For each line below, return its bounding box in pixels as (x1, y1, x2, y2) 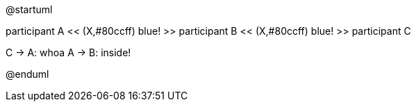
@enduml (6, 68, 49, 80)
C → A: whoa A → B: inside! (6, 47, 131, 58)
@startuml (6, 3, 53, 15)
